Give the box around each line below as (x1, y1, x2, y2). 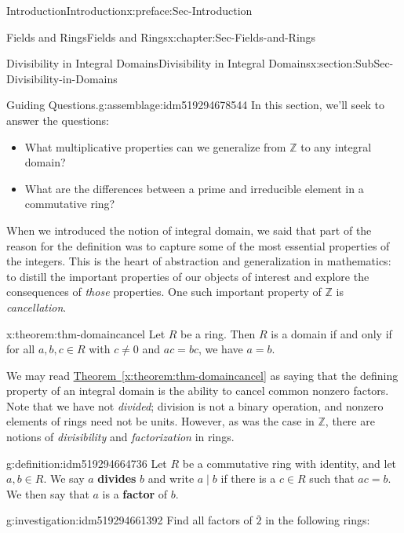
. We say (43, 470, 85, 487)
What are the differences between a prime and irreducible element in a (24, 180, 364, 196)
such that (309, 470, 355, 487)
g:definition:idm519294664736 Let (6, 455, 167, 471)
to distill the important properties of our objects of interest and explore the (6, 268, 369, 284)
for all (6, 341, 35, 357)
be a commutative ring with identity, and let (182, 455, 397, 471)
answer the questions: (6, 111, 109, 128)
